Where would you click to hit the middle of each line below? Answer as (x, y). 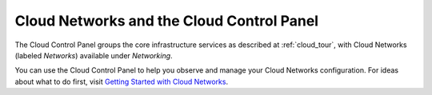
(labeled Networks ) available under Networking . (94, 55)
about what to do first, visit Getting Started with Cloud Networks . (121, 81)
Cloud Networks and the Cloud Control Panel (167, 21)
